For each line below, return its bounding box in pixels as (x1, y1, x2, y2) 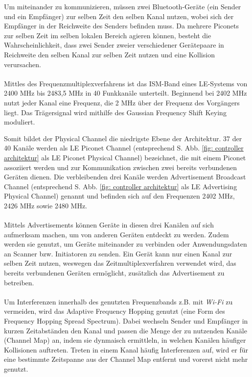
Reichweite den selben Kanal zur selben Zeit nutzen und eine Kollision (4, 49, 215, 59)
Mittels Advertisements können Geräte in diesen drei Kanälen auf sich (4, 220, 214, 230)
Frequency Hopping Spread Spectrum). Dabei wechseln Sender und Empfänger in (4, 316, 248, 326)
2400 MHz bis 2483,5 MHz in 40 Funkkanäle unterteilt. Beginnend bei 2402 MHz (4, 88, 247, 98)
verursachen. (4, 59, 41, 69)
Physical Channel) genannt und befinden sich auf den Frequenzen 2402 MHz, (4, 191, 235, 201)
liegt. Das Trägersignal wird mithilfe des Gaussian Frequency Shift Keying (4, 107, 227, 117)
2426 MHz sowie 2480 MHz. (4, 200, 87, 210)
